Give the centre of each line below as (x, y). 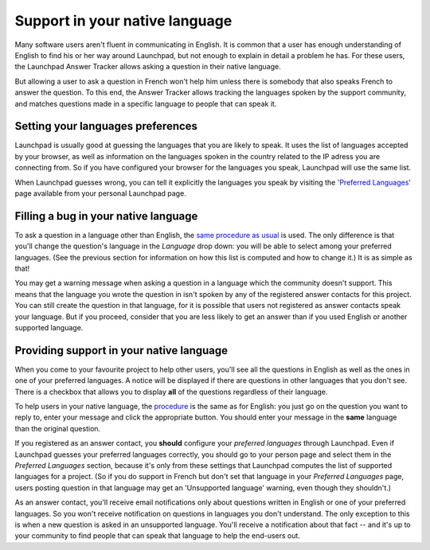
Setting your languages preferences (106, 126)
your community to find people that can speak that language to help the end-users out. (157, 536)
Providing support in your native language (121, 350)
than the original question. (58, 428)
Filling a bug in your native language (106, 216)
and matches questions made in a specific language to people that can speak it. (146, 103)
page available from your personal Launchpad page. (100, 193)
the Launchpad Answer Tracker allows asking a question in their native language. (148, 67)
